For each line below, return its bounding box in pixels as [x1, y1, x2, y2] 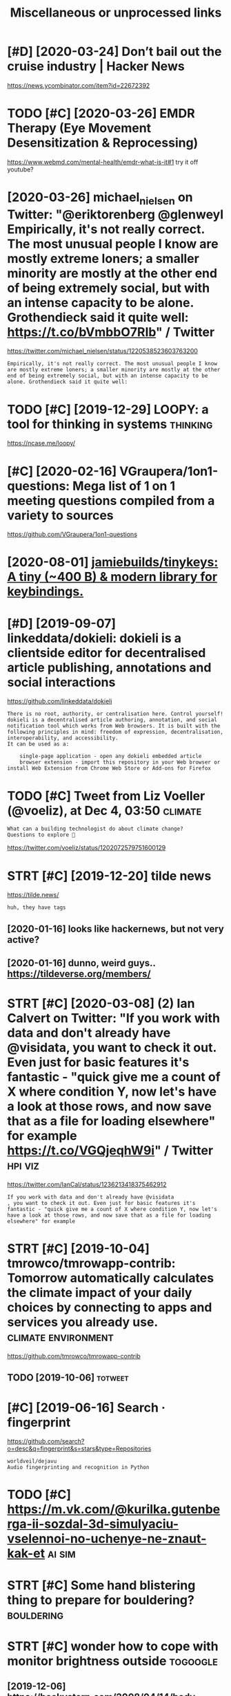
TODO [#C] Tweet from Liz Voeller [7, 788, 205, 804]
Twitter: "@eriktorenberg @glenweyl [7, 206, 224, 222]
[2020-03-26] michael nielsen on [7, 190, 193, 208]
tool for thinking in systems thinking [7, 416, 213, 432]
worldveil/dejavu [7, 1458, 57, 1465]
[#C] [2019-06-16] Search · [7, 1399, 165, 1415]
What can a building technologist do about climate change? [7, 825, 184, 833]
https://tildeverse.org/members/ [7, 968, 151, 980]
